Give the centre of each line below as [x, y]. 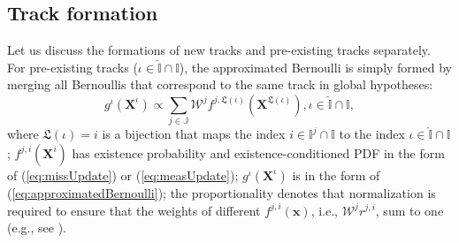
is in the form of [336, 175]
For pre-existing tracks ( [73, 67]
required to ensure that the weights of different [134, 210]
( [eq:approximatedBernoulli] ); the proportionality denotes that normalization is [222, 192]
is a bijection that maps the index [194, 134]
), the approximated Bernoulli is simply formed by [315, 67]
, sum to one [409, 210]
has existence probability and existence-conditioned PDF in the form [258, 152]
